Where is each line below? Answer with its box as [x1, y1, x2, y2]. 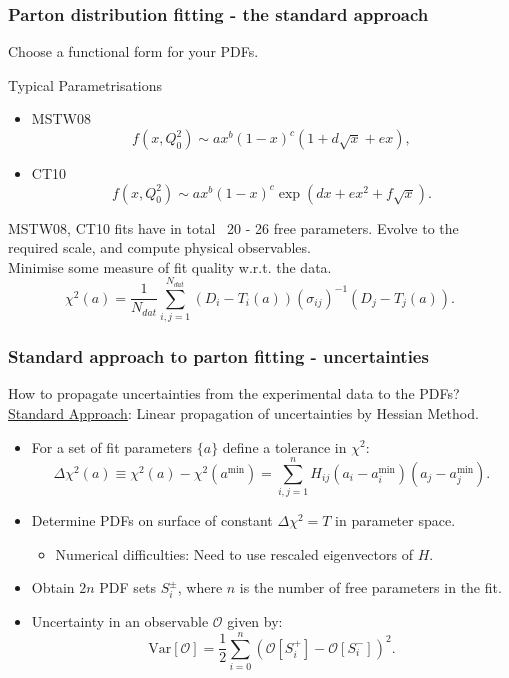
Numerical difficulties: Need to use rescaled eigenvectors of [55, 543, 413, 564]
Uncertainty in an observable [31, 611, 209, 632]
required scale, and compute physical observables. [8, 237, 311, 258]
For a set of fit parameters [31, 436, 193, 457]
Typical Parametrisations [8, 74, 163, 95]
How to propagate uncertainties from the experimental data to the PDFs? [8, 383, 460, 404]
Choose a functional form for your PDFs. [8, 41, 259, 62]
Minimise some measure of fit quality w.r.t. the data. [8, 256, 332, 277]
